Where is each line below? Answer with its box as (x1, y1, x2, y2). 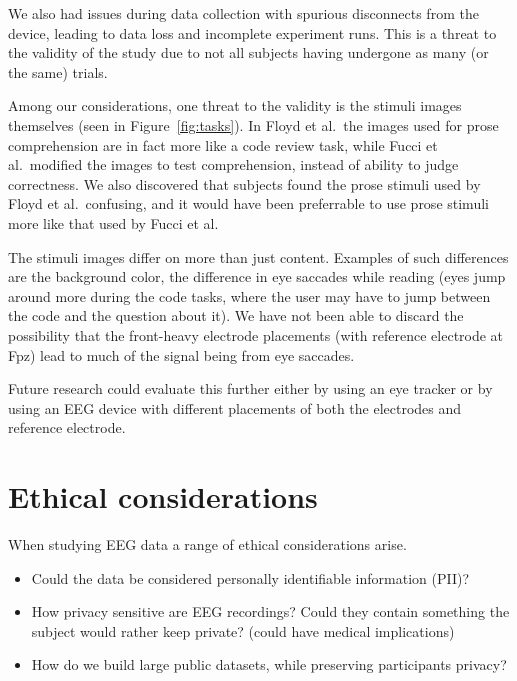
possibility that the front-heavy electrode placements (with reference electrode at (8, 324, 504, 345)
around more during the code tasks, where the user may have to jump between (8, 285, 491, 306)
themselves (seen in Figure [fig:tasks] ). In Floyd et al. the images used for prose (8, 114, 499, 135)
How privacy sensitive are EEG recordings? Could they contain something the (31, 601, 510, 622)
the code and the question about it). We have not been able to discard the (8, 305, 464, 326)
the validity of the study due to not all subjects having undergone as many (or (8, 42, 489, 63)
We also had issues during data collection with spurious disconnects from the (8, 3, 479, 23)
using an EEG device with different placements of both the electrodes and (8, 397, 462, 418)
